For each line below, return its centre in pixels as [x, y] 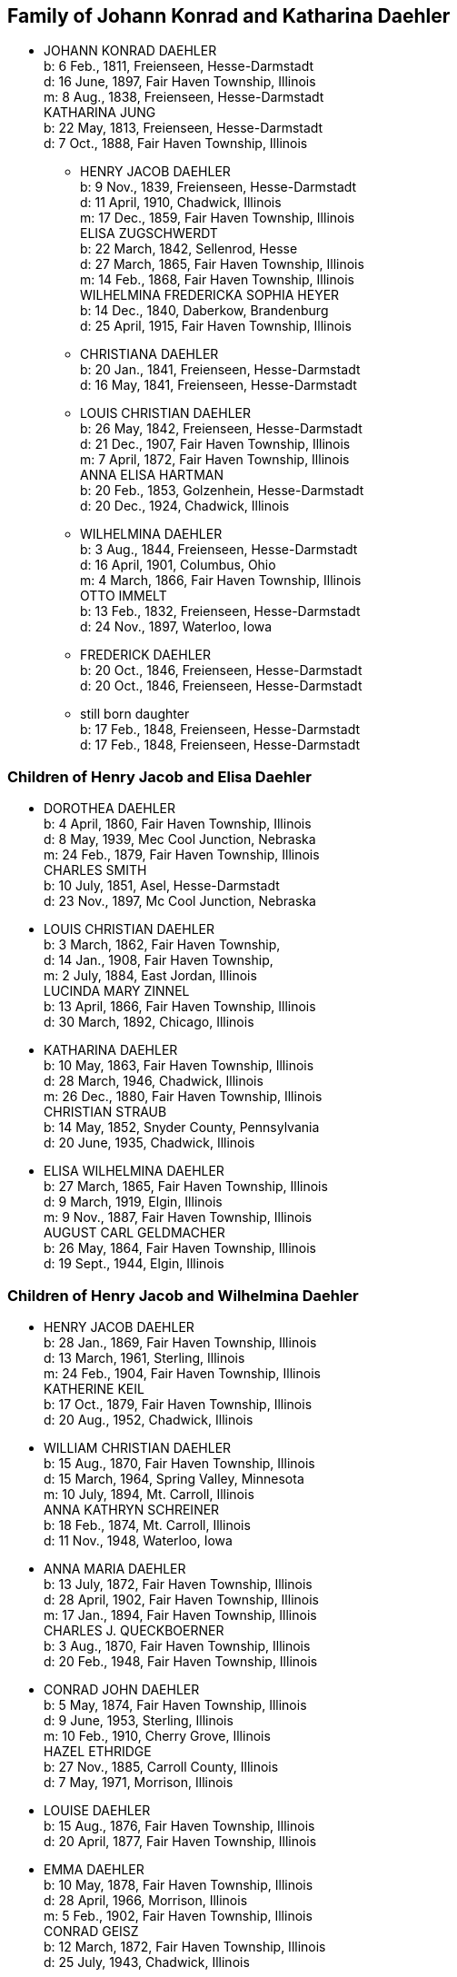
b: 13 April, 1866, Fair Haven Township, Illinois [180, 1007]
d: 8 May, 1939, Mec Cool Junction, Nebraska [180, 839]
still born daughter [135, 714]
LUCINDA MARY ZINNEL [117, 991]
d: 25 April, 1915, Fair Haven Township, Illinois [216, 326]
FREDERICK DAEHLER [145, 655]
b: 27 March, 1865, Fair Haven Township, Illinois [186, 1187]
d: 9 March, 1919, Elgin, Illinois [133, 1202]
